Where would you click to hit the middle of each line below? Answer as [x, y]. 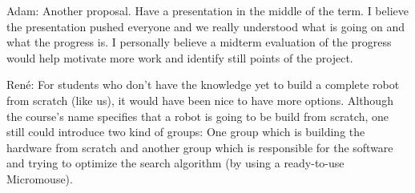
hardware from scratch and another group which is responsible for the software [200, 147]
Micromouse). [40, 178]
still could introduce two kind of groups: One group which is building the [186, 132]
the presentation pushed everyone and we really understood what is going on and [206, 26]
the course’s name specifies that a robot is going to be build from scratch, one [197, 116]
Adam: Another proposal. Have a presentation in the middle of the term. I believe [207, 10]
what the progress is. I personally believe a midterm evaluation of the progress [199, 42]
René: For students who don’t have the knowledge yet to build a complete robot [203, 84]
